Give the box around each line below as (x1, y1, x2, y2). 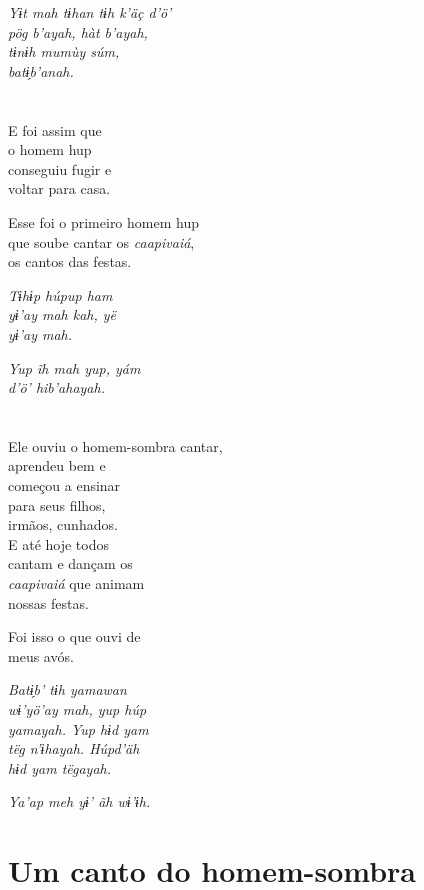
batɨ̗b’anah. (8, 60, 74, 81)
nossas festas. (8, 592, 89, 613)
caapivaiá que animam (8, 573, 145, 594)
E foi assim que (8, 119, 102, 140)
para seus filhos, (8, 494, 106, 515)
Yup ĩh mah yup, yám (8, 357, 141, 378)
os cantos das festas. (8, 251, 132, 272)
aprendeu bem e (8, 455, 106, 476)
